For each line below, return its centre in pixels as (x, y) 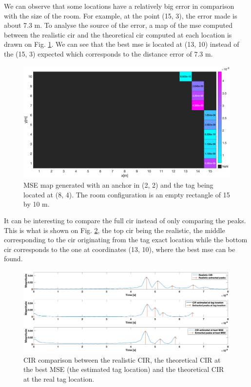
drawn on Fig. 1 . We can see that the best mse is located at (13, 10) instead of (122, 44)
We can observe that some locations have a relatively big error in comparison (119, 6)
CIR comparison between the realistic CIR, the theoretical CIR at (122, 359)
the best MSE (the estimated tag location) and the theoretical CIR (124, 369)
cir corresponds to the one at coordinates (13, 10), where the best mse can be (120, 249)
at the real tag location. (59, 379)
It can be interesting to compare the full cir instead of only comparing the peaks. (125, 220)
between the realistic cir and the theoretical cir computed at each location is (118, 34)
